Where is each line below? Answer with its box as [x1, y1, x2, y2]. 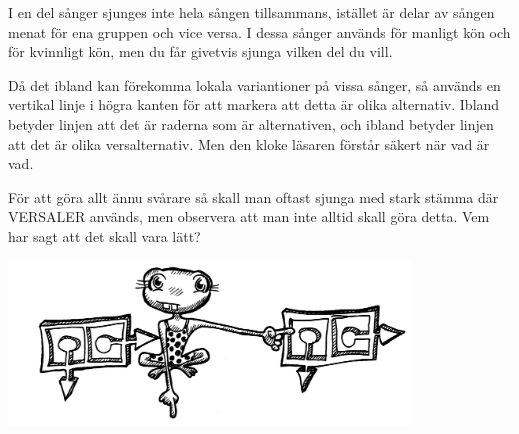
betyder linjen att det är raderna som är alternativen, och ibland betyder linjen [8, 113, 494, 134]
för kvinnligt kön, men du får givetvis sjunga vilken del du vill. [8, 41, 393, 62]
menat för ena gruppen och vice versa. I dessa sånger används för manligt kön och [8, 21, 511, 42]
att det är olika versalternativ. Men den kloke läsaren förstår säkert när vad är [8, 133, 490, 154]
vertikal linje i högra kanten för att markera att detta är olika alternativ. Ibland [8, 94, 500, 115]
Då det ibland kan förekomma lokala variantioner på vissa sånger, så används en [8, 74, 501, 95]
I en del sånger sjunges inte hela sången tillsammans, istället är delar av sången [8, 2, 495, 22]
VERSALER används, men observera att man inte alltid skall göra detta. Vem [8, 206, 490, 227]
